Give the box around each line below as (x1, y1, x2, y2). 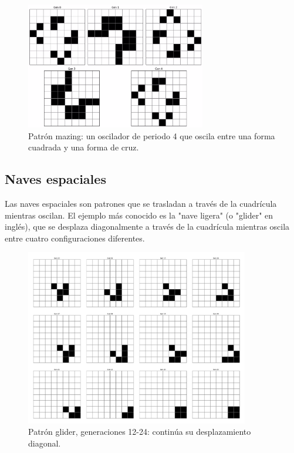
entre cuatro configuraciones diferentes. (5, 231, 145, 244)
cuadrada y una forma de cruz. (28, 141, 139, 153)
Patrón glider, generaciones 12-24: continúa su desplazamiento (28, 425, 251, 438)
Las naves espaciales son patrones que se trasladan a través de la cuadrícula (5, 197, 277, 209)
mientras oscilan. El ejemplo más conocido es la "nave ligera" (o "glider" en (5, 209, 273, 221)
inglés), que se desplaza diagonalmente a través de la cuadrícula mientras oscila (5, 220, 290, 233)
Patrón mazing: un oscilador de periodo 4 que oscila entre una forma (28, 129, 275, 142)
